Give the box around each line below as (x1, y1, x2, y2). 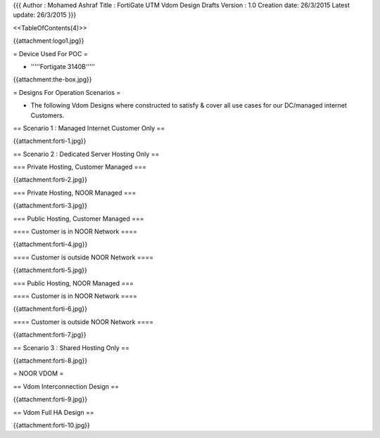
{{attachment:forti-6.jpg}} (13, 304, 88, 313)
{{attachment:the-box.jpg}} (13, 75, 92, 84)
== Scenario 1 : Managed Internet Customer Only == (13, 124, 165, 132)
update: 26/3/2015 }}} (13, 11, 77, 19)
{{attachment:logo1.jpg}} (13, 37, 84, 45)
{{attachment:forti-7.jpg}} (13, 330, 87, 339)
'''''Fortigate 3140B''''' (30, 62, 95, 70)
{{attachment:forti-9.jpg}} (13, 395, 88, 404)
